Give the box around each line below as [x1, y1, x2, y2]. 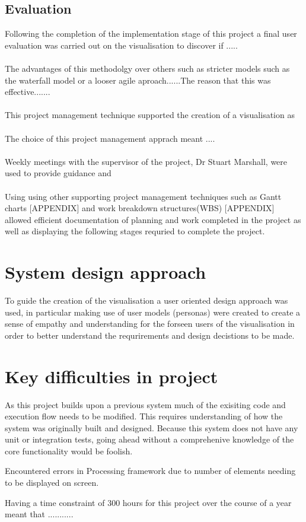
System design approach [5, 260, 206, 284]
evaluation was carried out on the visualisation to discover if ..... [5, 39, 238, 51]
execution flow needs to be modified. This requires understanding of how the [5, 410, 283, 422]
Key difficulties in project [5, 364, 218, 388]
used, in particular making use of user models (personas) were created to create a [5, 305, 301, 318]
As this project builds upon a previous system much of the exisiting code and [5, 398, 286, 410]
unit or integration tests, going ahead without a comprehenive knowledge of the [5, 433, 294, 445]
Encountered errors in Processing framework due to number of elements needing [5, 464, 296, 477]
